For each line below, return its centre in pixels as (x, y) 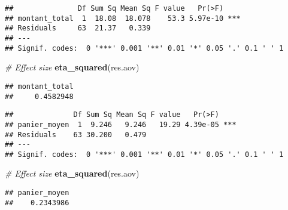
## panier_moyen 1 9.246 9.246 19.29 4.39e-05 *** (121, 124)
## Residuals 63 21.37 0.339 (78, 28)
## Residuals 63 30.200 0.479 (76, 135)
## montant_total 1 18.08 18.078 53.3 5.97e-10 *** (123, 18)
